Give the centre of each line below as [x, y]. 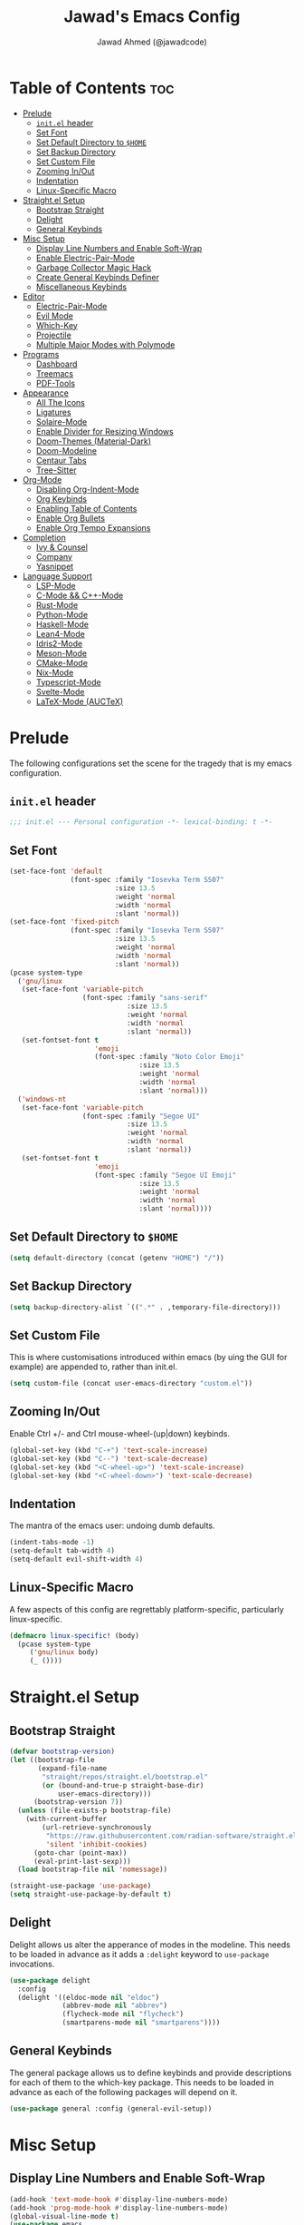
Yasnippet [55, 566]
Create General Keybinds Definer [98, 277]
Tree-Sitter [56, 470]
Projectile [54, 335]
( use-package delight [50, 1980]
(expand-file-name [72, 1768]
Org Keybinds [62, 499]
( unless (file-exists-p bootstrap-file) [95, 1811]
